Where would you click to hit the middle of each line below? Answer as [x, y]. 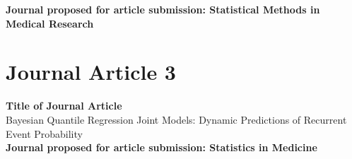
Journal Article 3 [91, 72]
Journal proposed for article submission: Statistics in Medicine [162, 147]
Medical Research [50, 23]
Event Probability [44, 133]
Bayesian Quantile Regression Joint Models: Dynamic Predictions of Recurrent [176, 119]
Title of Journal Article [64, 106]
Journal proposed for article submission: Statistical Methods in [163, 9]
